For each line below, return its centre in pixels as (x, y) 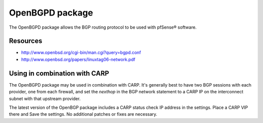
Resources (26, 41)
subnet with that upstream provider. (45, 98)
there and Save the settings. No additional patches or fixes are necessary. (83, 114)
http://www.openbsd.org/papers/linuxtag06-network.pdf (78, 59)
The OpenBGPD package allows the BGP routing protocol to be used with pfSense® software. (103, 27)
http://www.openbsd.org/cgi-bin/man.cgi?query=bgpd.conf (81, 53)
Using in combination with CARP (59, 73)
